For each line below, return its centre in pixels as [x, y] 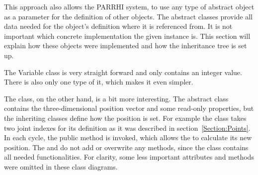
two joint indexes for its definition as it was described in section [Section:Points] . [127, 128]
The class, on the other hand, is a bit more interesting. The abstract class [116, 98]
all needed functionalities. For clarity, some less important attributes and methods [129, 157]
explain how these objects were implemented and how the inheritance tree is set [126, 45]
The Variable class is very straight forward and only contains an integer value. [123, 72]
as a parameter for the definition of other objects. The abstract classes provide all [129, 16]
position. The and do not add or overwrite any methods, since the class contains [126, 147]
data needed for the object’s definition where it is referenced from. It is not [118, 26]
